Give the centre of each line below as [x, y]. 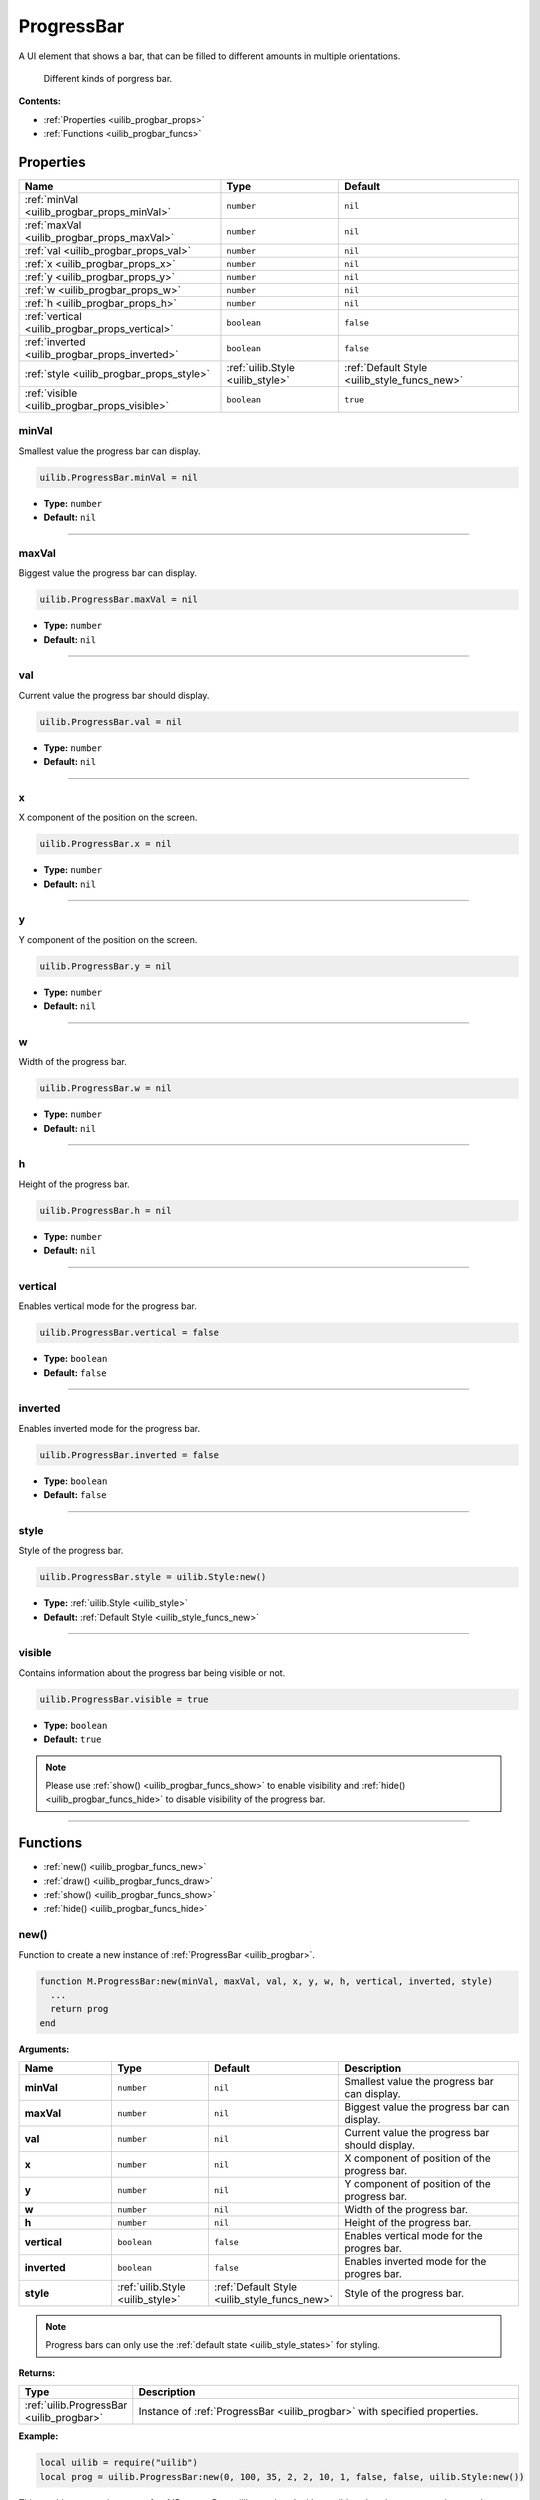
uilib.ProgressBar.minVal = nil [119, 477]
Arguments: [44, 2049]
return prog [79, 2009]
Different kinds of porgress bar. [108, 78]
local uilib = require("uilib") [119, 2463]
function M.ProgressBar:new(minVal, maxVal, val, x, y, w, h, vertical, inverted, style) [266, 1981]
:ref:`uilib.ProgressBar [76, 2405]
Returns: [37, 2372]
